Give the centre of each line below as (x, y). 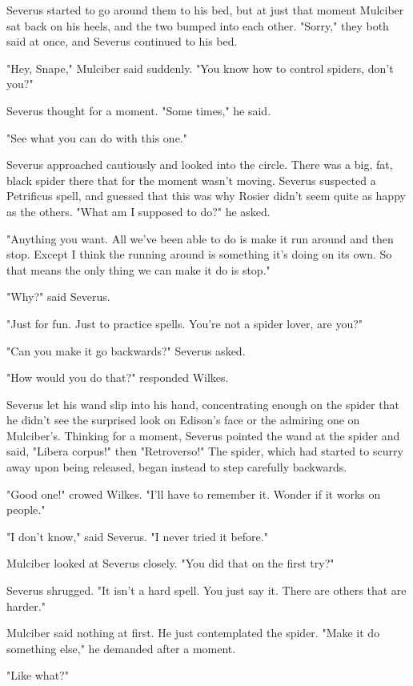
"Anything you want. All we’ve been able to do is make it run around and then (200, 238)
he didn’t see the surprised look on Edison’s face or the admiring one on (183, 420)
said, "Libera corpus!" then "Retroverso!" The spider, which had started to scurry (205, 451)
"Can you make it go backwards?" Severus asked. (126, 350)
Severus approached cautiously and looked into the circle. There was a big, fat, (200, 164)
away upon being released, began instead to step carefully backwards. (177, 467)
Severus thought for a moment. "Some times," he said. (139, 110)
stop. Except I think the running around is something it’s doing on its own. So (199, 254)
